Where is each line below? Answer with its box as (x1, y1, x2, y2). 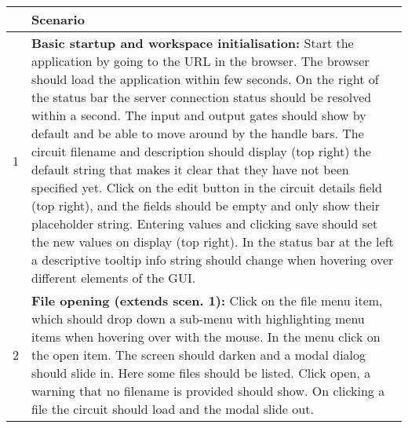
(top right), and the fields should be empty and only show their (31, 196, 380, 214)
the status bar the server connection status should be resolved (31, 88, 372, 106)
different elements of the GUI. (31, 269, 196, 287)
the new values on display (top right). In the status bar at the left (31, 232, 394, 251)
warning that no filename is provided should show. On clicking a (31, 382, 385, 400)
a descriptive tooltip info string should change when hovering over (31, 251, 394, 269)
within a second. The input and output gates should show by (31, 106, 366, 124)
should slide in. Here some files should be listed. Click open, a (31, 364, 371, 382)
